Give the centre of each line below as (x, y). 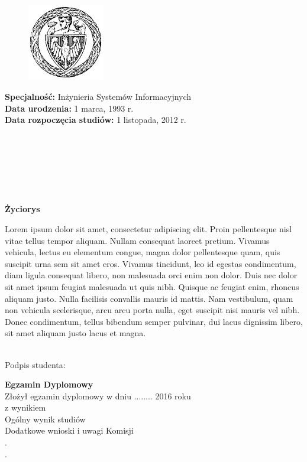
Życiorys (22, 209)
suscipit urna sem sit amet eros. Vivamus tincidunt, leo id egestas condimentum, (151, 263)
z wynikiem (25, 407)
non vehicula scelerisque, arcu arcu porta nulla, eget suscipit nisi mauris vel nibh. (152, 310)
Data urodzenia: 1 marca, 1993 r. (69, 108)
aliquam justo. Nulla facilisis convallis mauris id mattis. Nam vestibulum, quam (149, 298)
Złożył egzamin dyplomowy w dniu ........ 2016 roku (98, 396)
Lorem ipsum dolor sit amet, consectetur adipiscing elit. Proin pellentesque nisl (148, 228)
